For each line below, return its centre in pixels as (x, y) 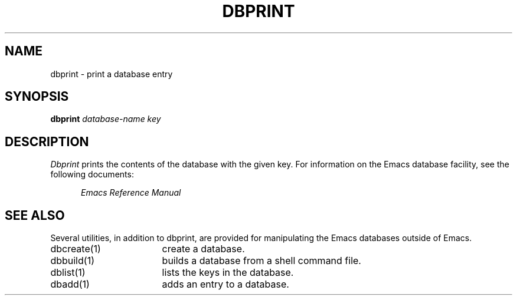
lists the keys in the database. (228, 273)
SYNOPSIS (37, 97)
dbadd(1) (70, 284)
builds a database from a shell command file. (261, 261)
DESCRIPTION (47, 141)
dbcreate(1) (76, 249)
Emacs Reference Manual (131, 193)
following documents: (92, 174)
